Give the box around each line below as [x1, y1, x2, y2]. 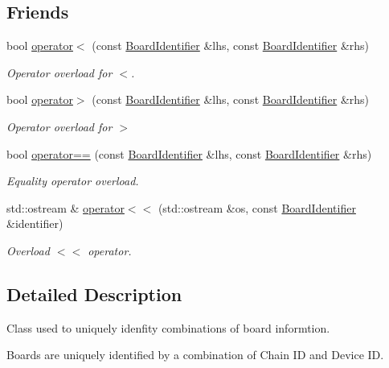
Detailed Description [6, 281, 182, 306]
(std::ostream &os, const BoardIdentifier [158, 199, 356, 216]
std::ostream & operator [6, 199, 125, 216]
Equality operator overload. [6, 172, 139, 189]
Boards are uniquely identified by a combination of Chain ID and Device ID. [6, 346, 384, 363]
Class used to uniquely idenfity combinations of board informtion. [6, 319, 330, 336]
